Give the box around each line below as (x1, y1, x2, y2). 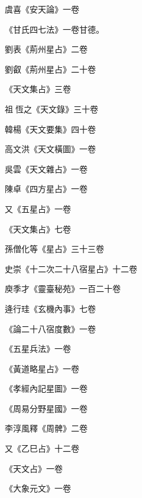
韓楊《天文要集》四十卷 (5, 122, 96, 135)
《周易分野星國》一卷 (5, 402, 88, 414)
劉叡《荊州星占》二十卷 (5, 62, 96, 75)
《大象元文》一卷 (5, 482, 71, 494)
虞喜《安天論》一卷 (5, 3, 79, 15)
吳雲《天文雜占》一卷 (5, 162, 88, 175)
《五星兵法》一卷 (5, 342, 71, 355)
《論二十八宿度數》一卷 (5, 322, 96, 335)
